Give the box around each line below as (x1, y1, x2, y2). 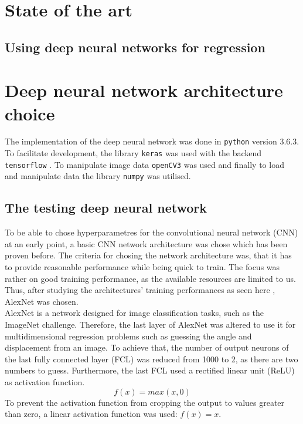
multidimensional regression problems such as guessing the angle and (5, 329, 252, 342)
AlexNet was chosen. (5, 295, 79, 307)
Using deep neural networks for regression (5, 38, 265, 56)
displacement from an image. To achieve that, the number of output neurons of (5, 341, 289, 354)
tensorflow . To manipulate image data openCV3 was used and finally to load (5, 158, 284, 170)
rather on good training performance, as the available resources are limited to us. (5, 272, 296, 284)
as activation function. (5, 376, 85, 388)
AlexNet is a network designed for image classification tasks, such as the (5, 307, 264, 319)
